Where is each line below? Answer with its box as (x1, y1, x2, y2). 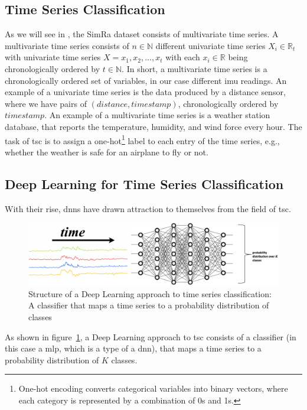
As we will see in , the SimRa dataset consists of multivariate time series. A (5, 28, 279, 40)
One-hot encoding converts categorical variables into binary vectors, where (18, 382, 288, 395)
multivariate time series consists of (5, 39, 129, 51)
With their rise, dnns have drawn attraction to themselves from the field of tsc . (5, 202, 291, 214)
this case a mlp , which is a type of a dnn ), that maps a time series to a (5, 342, 262, 354)
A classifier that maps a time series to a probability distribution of (28, 299, 269, 311)
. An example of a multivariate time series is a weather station (44, 109, 270, 121)
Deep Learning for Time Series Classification (5, 174, 284, 193)
